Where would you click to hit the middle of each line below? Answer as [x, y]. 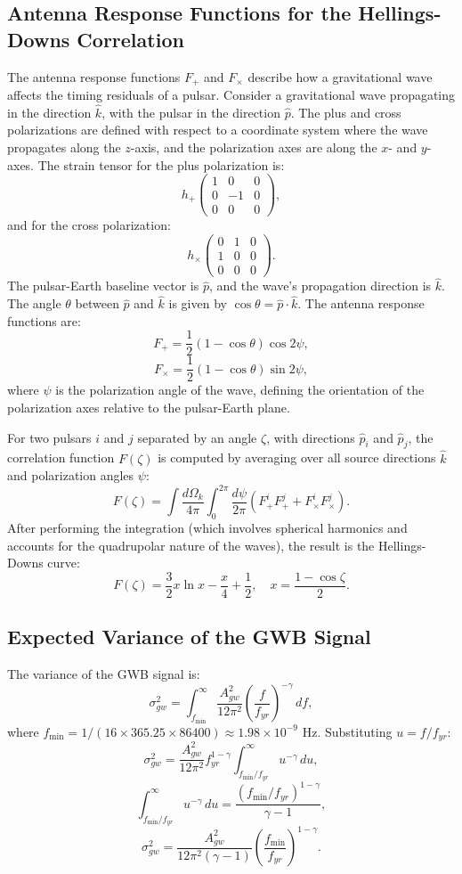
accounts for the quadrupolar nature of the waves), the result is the [191, 545]
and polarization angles [71, 475]
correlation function [61, 457]
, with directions [311, 437]
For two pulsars [49, 437]
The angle [34, 303]
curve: [64, 563]
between [97, 303]
